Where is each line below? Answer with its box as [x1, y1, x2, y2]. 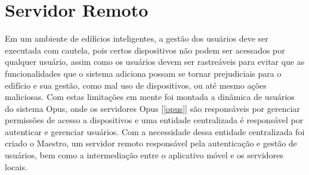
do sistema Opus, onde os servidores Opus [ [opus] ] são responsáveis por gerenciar [5, 102, 301, 114]
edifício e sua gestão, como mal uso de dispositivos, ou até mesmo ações [5, 79, 267, 91]
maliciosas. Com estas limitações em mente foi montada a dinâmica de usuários [5, 90, 295, 103]
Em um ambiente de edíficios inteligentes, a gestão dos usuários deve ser [5, 32, 268, 45]
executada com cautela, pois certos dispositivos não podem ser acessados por [5, 43, 285, 56]
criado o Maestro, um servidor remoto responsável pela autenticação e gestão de [5, 137, 297, 149]
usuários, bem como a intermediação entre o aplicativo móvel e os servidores [5, 149, 283, 161]
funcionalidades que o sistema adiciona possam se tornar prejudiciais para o [5, 67, 282, 79]
